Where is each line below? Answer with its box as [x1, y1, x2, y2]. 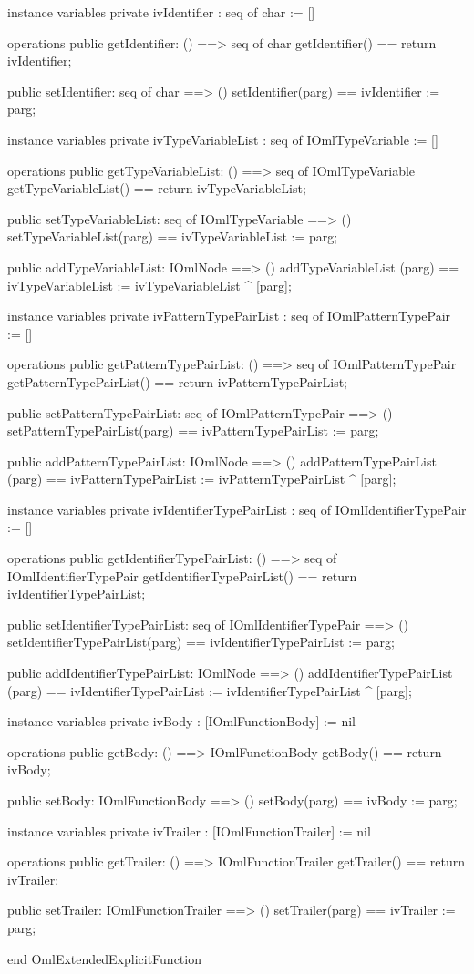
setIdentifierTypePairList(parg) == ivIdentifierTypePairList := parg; [7, 632, 395, 651]
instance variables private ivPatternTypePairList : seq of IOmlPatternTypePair [7, 306, 451, 325]
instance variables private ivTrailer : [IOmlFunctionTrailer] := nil [7, 821, 371, 840]
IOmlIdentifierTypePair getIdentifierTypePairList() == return [7, 566, 357, 585]
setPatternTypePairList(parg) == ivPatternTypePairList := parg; [7, 421, 379, 440]
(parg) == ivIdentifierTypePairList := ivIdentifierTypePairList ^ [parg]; [7, 681, 412, 700]
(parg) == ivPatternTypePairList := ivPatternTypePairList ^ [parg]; [7, 469, 397, 488]
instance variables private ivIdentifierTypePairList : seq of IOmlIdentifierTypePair [7, 499, 467, 518]
